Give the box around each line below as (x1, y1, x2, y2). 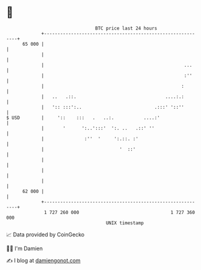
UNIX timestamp (105, 219, 144, 226)
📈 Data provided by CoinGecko (6, 231, 85, 238)
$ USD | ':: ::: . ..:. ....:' (6, 114, 161, 121)
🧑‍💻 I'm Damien (6, 245, 43, 252)
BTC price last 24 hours (95, 25, 158, 31)
